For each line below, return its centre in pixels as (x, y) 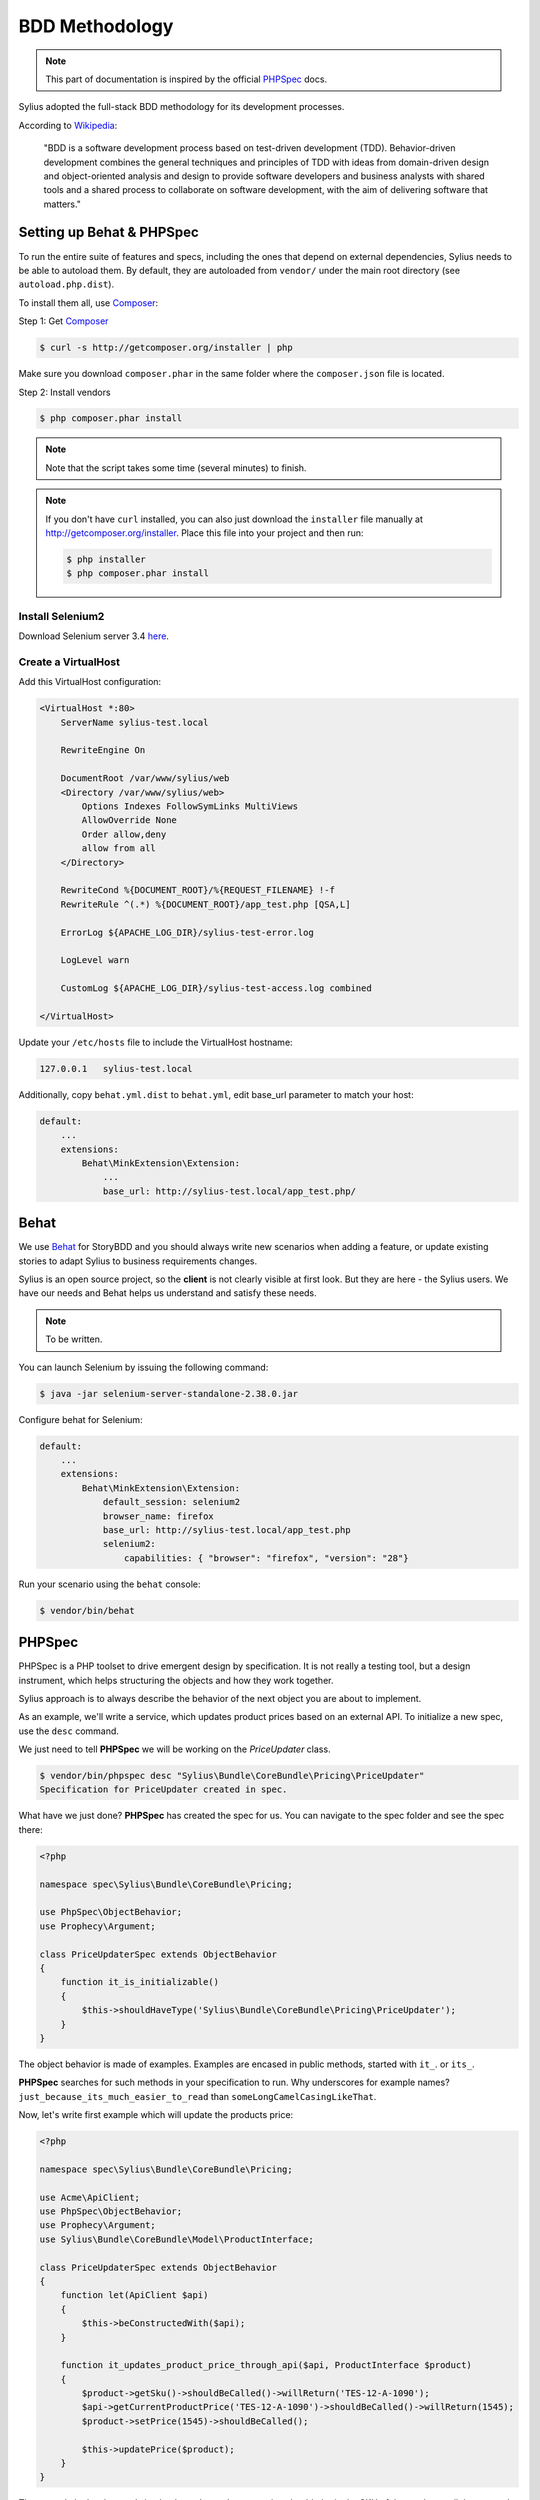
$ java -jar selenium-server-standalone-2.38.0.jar (169, 1393)
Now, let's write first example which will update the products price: (156, 2115)
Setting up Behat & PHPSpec (108, 232)
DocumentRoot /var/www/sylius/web (145, 778)
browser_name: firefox (158, 1516)
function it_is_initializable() (140, 1982)
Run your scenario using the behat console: (109, 1584)
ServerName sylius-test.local (134, 722)
